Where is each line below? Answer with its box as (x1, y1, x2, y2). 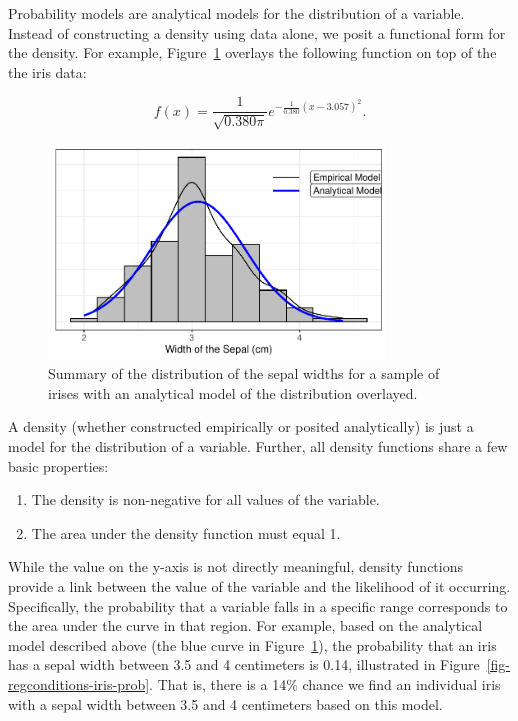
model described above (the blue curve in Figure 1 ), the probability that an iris (8, 634, 497, 655)
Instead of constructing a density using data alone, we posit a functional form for (8, 22, 506, 43)
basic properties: (8, 455, 109, 476)
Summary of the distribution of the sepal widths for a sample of (48, 363, 440, 384)
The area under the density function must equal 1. (31, 522, 341, 543)
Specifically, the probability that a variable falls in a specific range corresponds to (8, 595, 508, 616)
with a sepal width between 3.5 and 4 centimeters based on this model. (8, 693, 443, 714)
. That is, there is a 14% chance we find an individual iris (149, 673, 501, 694)
